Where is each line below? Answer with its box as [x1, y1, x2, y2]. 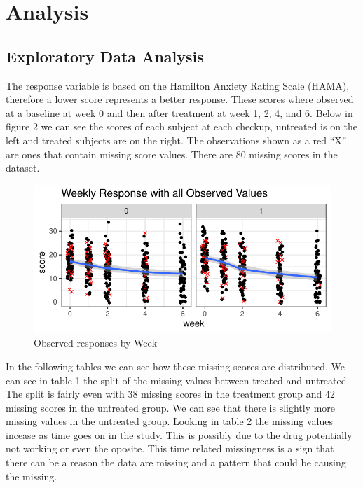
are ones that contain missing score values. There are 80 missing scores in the [6, 146, 338, 161]
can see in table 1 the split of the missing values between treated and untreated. [6, 372, 350, 387]
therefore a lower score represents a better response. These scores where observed [6, 92, 354, 106]
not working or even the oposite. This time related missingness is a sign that [6, 441, 334, 456]
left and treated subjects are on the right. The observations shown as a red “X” [6, 132, 347, 147]
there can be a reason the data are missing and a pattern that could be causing [6, 455, 346, 470]
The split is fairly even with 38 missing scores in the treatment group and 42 [6, 386, 335, 401]
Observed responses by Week [34, 335, 158, 350]
